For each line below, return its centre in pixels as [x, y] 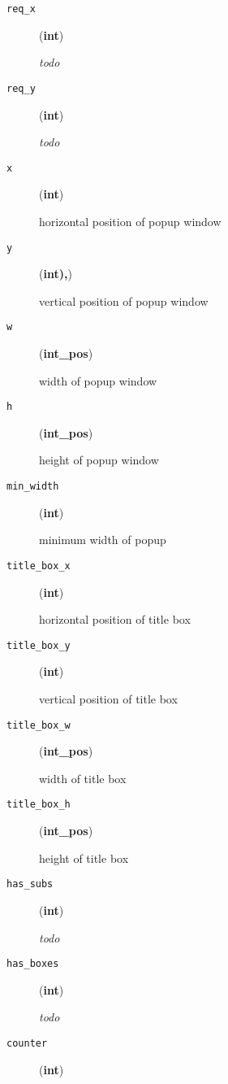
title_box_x [39, 566]
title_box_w [39, 725]
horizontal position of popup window [130, 221]
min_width [33, 487]
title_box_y [39, 645]
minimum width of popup [103, 540]
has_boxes [33, 964]
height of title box [84, 858]
